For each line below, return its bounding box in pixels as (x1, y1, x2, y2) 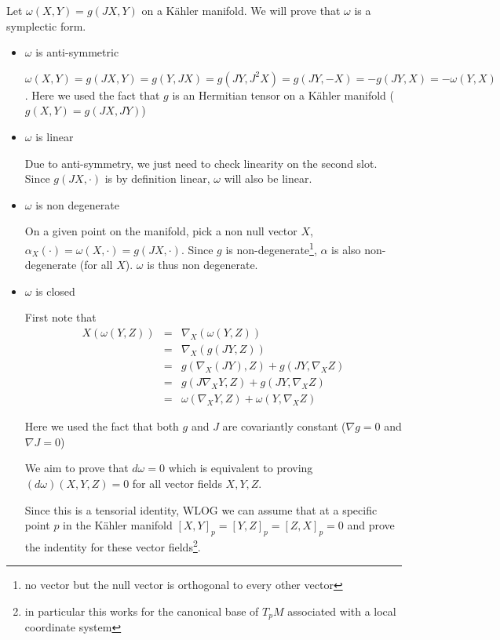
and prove (347, 517, 395, 533)
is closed (35, 282, 75, 299)
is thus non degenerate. (147, 256, 258, 273)
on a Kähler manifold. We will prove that (141, 2, 341, 18)
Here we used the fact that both (24, 418, 179, 435)
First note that (24, 309, 97, 325)
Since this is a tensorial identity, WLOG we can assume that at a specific (24, 501, 378, 518)
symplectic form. (6, 17, 86, 34)
